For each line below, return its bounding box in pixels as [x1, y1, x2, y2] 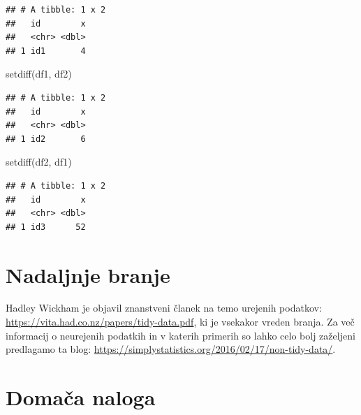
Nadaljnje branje [6, 260, 170, 289]
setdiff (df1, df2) [6, 66, 72, 81]
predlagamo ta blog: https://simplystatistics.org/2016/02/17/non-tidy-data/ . [6, 342, 336, 356]
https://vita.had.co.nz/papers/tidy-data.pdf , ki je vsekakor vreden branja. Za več [6, 314, 355, 329]
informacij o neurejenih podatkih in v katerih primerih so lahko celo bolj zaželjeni [6, 328, 355, 342]
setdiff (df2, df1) [6, 154, 72, 169]
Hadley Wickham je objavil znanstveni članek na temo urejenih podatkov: [6, 300, 322, 315]
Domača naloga [6, 383, 156, 411]
